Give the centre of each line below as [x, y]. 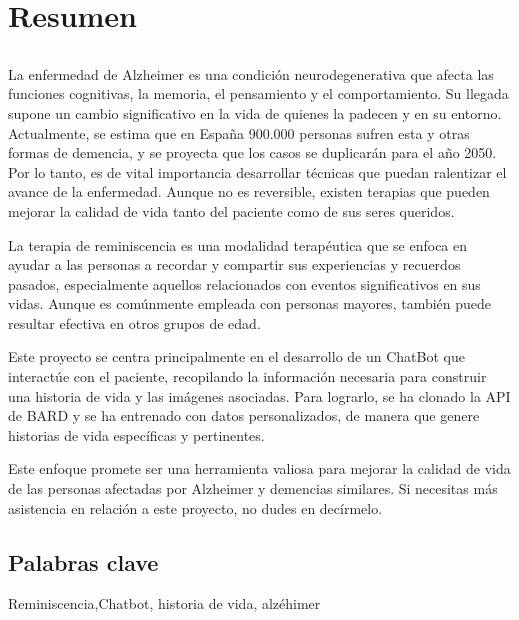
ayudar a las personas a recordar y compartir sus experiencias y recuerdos [234, 264]
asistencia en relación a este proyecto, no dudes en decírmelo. [195, 507]
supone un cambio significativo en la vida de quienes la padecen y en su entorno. [255, 112]
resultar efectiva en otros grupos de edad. [134, 322]
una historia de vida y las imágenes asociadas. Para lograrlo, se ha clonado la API [259, 395]
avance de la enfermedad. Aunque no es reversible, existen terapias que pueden [249, 191]
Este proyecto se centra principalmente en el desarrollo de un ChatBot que [236, 356]
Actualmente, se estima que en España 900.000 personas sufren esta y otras [239, 132]
